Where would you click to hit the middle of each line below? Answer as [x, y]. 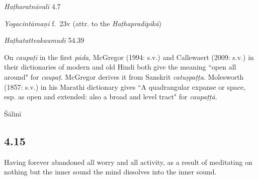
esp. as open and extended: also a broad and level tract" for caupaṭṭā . [111, 97]
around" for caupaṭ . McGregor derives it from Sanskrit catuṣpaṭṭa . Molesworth [124, 76]
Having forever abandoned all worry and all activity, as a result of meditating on [128, 162]
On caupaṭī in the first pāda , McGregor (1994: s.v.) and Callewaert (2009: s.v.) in [129, 57]
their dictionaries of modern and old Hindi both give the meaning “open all [120, 67]
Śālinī [13, 113]
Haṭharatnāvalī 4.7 [32, 6]
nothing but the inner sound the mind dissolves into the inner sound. [110, 172]
